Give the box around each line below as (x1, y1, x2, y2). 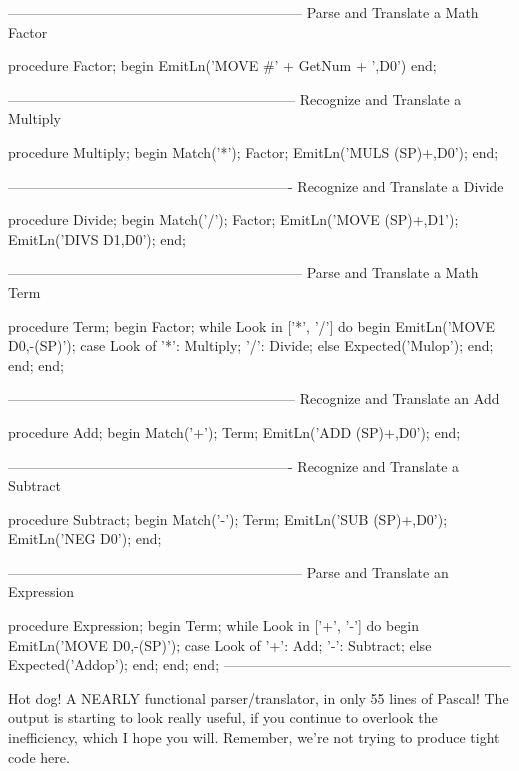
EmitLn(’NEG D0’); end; (8, 528, 162, 549)
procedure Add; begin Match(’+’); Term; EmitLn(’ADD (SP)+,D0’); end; (8, 421, 461, 442)
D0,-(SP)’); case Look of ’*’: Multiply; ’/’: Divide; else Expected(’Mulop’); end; (8, 335, 494, 356)
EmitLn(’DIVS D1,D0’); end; (8, 228, 186, 249)
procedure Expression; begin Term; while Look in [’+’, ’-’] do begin (8, 615, 420, 636)
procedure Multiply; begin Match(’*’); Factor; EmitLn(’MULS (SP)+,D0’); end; (8, 141, 499, 162)
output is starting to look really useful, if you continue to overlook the (8, 707, 438, 728)
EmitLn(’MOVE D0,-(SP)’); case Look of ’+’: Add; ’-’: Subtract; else (8, 634, 432, 655)
